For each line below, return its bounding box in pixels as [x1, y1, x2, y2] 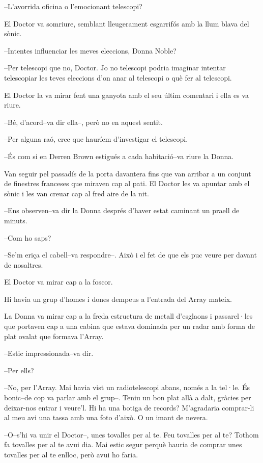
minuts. [4, 215, 27, 225]
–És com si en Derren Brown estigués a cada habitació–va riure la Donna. [4, 150, 234, 161]
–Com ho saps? [4, 232, 51, 243]
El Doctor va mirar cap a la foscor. [4, 276, 113, 287]
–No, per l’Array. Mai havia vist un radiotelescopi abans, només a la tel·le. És [4, 382, 250, 393]
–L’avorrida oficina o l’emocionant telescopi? [4, 1, 142, 11]
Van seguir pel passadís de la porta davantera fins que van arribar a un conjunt [4, 168, 251, 178]
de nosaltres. [4, 259, 43, 270]
